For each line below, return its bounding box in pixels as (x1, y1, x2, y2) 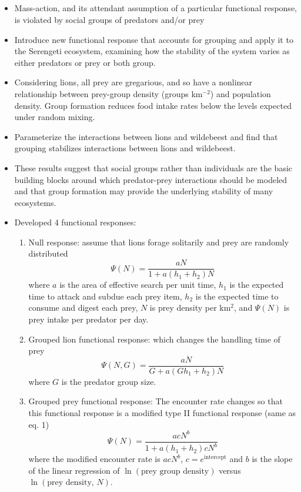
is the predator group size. (61, 375, 156, 387)
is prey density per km (149, 301, 231, 314)
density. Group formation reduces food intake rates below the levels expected (14, 99, 292, 111)
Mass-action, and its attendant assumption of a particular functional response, (14, 2, 297, 14)
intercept (203, 454, 227, 460)
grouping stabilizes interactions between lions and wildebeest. (14, 142, 236, 154)
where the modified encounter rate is (28, 453, 160, 465)
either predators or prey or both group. (14, 56, 156, 68)
